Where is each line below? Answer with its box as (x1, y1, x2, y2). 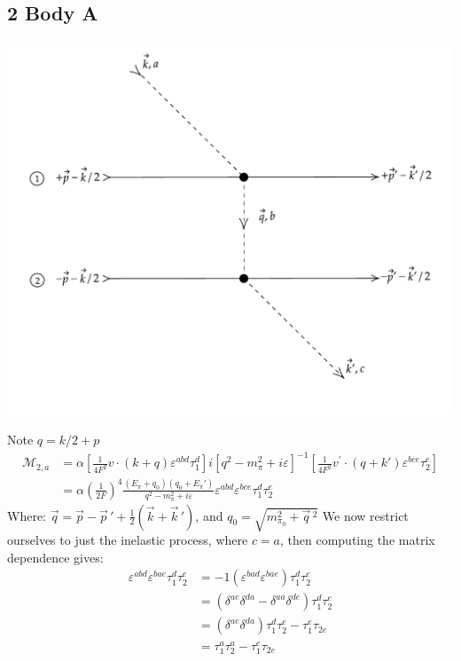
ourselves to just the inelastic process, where (7, 531, 248, 549)
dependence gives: (7, 547, 104, 566)
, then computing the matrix (280, 531, 435, 549)
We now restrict (322, 506, 409, 524)
